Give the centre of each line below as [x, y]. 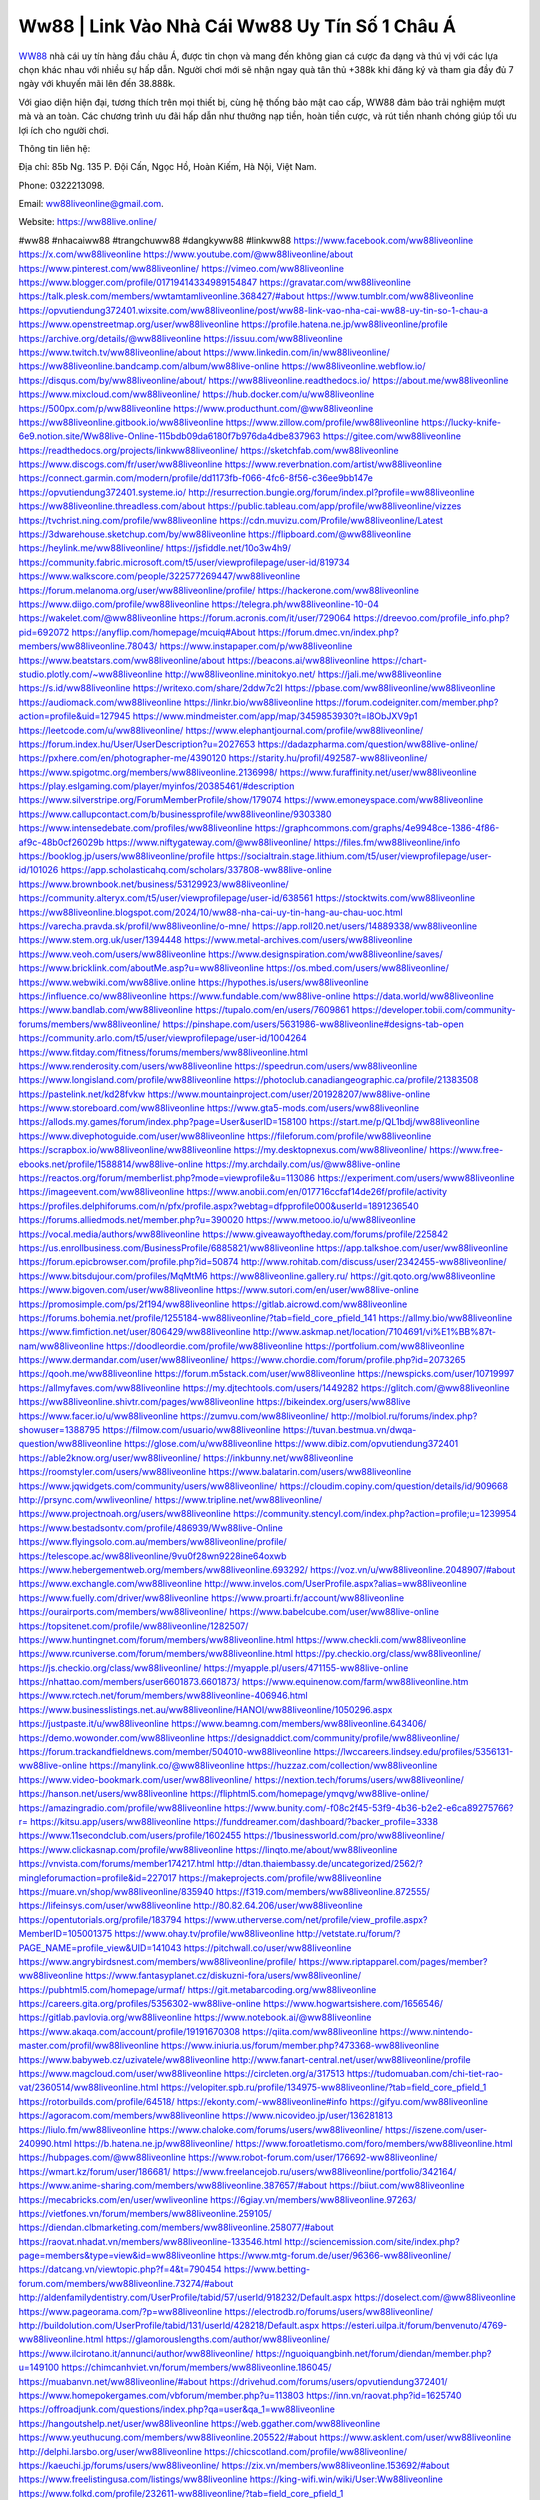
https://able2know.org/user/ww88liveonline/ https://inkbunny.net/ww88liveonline [186, 1457]
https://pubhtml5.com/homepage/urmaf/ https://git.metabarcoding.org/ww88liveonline [197, 1989]
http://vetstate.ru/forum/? [348, 1934]
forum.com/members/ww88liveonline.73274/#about [126, 2283]
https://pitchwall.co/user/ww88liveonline [267, 1947]
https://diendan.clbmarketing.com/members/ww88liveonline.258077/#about [176, 2227]
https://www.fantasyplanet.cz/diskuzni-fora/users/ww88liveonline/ [223, 1976]
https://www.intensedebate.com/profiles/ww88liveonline [135, 828]
